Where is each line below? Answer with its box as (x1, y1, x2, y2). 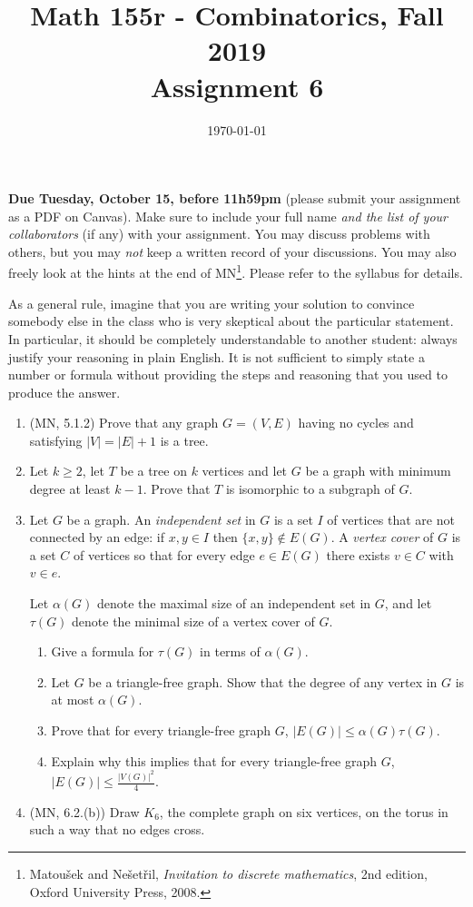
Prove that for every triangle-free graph (51, 721, 271, 739)
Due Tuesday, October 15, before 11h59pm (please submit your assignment (8, 189, 461, 208)
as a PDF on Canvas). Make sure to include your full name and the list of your (8, 206, 448, 225)
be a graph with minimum (305, 461, 451, 480)
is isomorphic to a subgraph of (225, 479, 395, 498)
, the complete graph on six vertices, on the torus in (159, 802, 448, 821)
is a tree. (160, 430, 209, 449)
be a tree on (120, 461, 187, 480)
